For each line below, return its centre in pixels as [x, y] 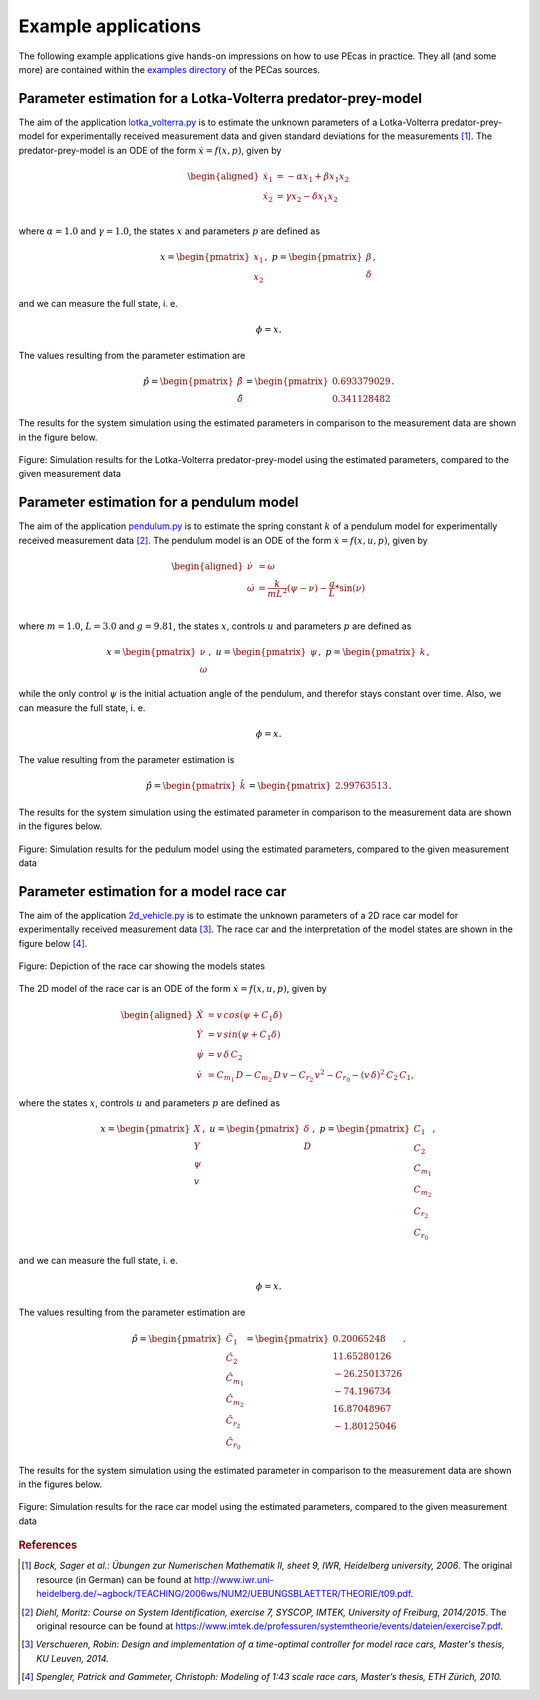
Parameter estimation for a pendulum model [158, 502]
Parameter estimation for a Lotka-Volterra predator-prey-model [220, 98]
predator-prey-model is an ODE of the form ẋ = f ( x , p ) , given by [150, 150]
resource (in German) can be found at [114, 1579]
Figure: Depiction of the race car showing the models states [141, 966]
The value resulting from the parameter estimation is [126, 760]
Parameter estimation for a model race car [152, 891]
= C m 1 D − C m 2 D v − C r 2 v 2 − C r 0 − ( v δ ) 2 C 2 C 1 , [311, 1075]
